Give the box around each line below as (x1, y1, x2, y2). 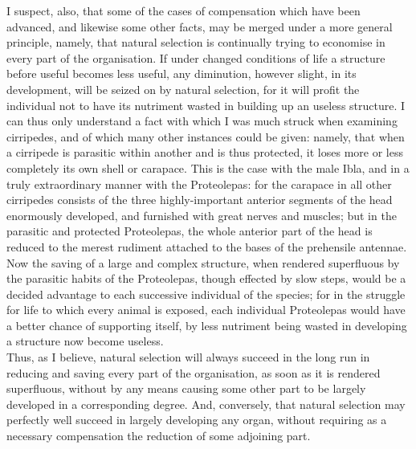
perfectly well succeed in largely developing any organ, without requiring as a (6, 411, 387, 428)
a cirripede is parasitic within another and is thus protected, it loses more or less (6, 144, 403, 161)
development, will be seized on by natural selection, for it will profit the (6, 80, 360, 97)
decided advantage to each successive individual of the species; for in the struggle (6, 285, 406, 302)
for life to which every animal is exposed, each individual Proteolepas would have (6, 301, 406, 318)
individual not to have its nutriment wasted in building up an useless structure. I (6, 96, 406, 113)
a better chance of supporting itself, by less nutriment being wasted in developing (6, 316, 407, 333)
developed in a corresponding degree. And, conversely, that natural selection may (6, 395, 406, 412)
